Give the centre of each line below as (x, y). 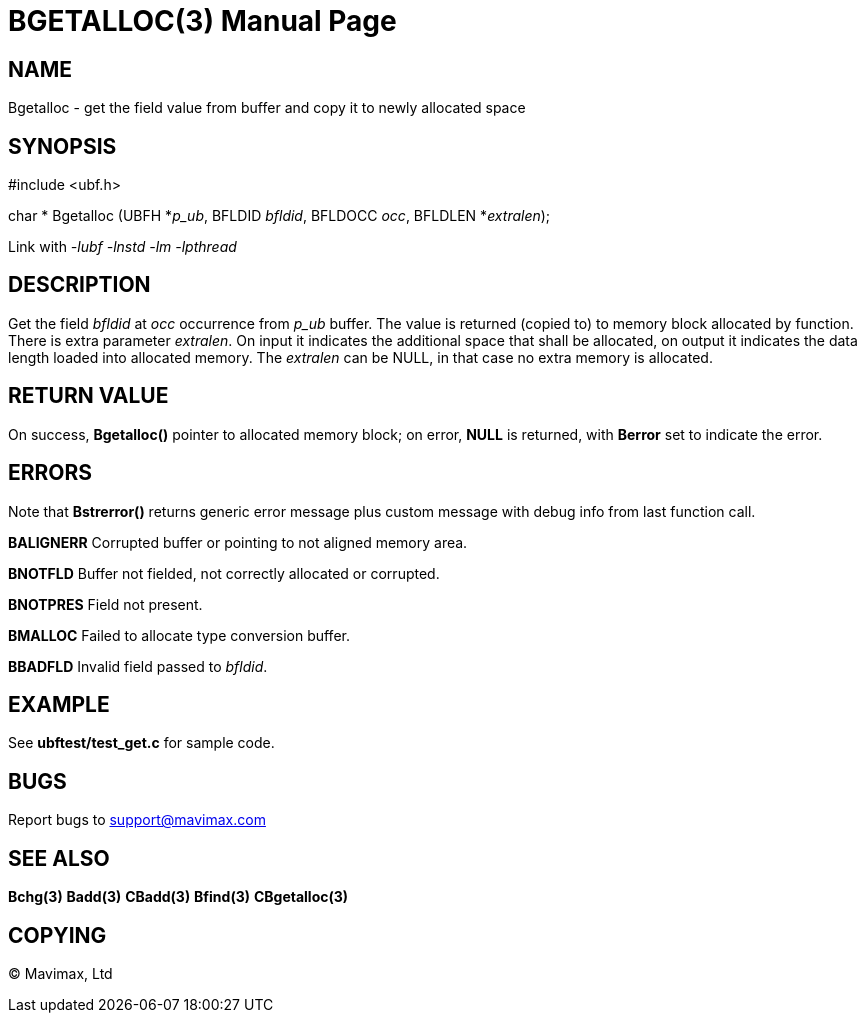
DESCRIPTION (79, 285)
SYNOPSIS (62, 146)
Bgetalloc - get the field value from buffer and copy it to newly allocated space (267, 108)
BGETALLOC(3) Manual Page (202, 21)
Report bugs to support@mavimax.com (137, 820)
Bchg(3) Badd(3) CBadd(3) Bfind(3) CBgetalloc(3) (178, 897)
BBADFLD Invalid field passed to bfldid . (138, 666)
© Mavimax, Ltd (60, 973)
